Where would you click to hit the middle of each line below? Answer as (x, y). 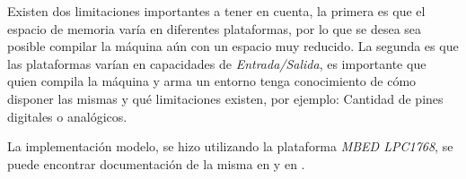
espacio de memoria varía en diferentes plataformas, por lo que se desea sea (215, 28)
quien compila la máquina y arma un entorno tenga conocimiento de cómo (212, 81)
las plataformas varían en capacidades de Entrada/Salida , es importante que (217, 63)
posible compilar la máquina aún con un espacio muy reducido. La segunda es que (233, 46)
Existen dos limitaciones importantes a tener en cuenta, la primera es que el (216, 11)
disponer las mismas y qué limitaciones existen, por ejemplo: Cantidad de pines (225, 98)
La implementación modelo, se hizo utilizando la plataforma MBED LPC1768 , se (230, 146)
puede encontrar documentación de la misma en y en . (156, 163)
